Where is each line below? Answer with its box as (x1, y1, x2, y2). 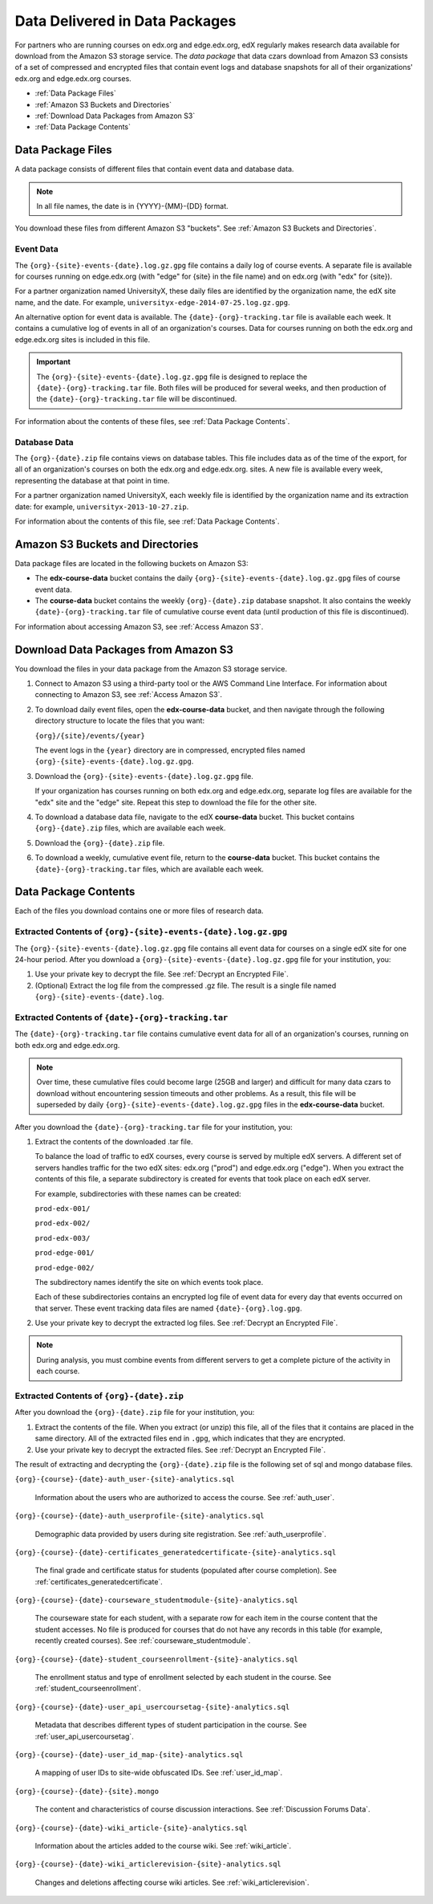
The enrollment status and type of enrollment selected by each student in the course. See (34, 1673, 332, 1682)
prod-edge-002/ (34, 1263, 95, 1272)
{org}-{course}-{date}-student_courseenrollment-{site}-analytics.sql (14, 1654, 298, 1664)
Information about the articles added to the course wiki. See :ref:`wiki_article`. (34, 1841, 292, 1850)
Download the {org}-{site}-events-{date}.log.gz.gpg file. (34, 771, 254, 781)
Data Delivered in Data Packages (14, 12, 237, 30)
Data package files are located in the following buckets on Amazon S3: (14, 558, 249, 568)
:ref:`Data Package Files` (34, 88, 116, 98)
